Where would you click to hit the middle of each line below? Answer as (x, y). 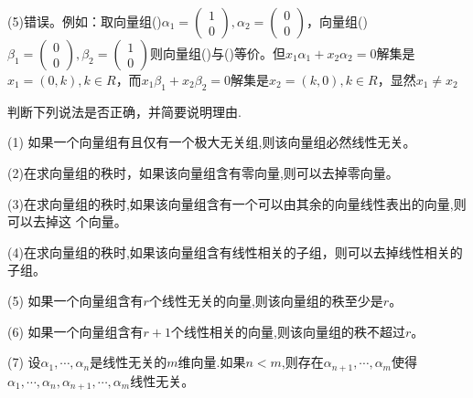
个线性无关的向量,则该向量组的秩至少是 (266, 300)
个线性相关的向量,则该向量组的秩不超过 (288, 331)
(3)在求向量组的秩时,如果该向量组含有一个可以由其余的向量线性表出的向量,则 (237, 203)
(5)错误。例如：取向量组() (85, 21)
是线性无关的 (129, 362)
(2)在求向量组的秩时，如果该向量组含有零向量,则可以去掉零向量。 (203, 172)
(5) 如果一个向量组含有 (75, 300)
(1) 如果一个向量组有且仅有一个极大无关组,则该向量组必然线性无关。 (212, 142)
